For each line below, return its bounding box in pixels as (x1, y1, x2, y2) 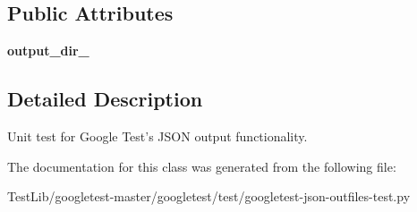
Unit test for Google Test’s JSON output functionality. (7, 127, 308, 145)
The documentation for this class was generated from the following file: (7, 157, 396, 175)
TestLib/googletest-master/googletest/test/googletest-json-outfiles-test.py (7, 187, 411, 206)
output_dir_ (7, 41, 89, 60)
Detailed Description (7, 85, 203, 113)
